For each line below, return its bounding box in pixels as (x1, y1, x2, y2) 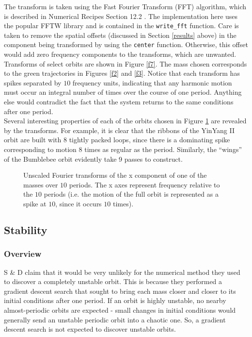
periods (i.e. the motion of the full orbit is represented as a (44, 189, 219, 199)
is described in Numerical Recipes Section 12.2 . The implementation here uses (4, 11, 238, 21)
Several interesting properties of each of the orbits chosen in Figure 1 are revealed (4, 116, 247, 126)
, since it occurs (55, 199, 102, 208)
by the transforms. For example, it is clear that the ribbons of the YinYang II (4, 125, 235, 135)
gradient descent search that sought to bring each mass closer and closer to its (4, 286, 236, 296)
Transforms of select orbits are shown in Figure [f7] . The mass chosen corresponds (4, 58, 247, 68)
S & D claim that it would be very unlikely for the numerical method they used (4, 267, 240, 277)
